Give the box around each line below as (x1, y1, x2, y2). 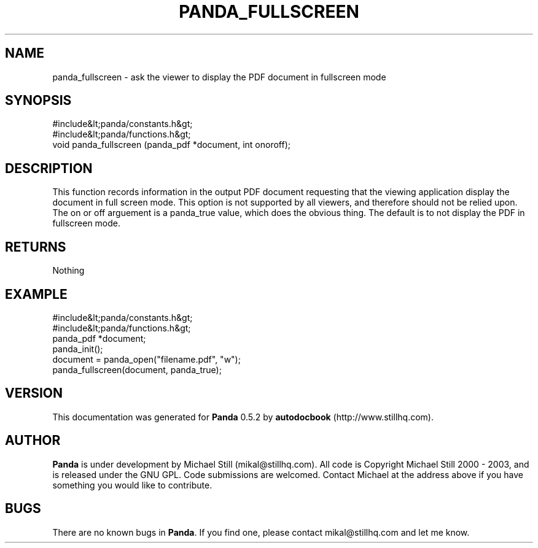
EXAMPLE (5, 286, 68, 302)
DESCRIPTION (5, 160, 93, 176)
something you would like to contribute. (52, 479, 212, 490)
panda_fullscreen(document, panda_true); (52, 364, 222, 375)
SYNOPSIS (5, 93, 72, 109)
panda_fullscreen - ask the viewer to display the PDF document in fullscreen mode (52, 71, 386, 82)
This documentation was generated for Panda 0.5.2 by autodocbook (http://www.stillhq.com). (52, 411, 434, 422)
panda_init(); (52, 343, 103, 354)
